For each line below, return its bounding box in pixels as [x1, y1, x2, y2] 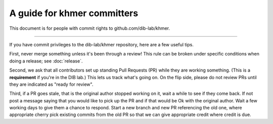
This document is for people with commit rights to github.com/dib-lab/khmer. [9, 25, 170, 31]
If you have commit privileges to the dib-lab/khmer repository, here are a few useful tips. [9, 41, 194, 47]
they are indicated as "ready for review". [9, 81, 94, 87]
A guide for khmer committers [9, 8, 139, 19]
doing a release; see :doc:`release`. [9, 58, 83, 64]
